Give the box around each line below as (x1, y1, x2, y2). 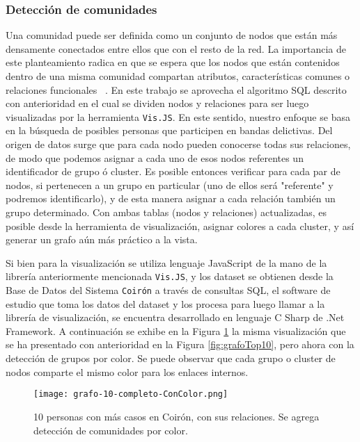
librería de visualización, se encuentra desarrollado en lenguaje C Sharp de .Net (6, 310, 345, 325)
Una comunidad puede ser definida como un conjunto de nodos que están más (6, 28, 338, 42)
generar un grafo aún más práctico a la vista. (6, 232, 198, 247)
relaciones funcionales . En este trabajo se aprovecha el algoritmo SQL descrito (6, 82, 347, 97)
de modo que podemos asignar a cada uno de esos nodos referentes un (6, 150, 304, 165)
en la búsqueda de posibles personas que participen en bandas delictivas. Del (6, 123, 333, 138)
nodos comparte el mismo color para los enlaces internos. (6, 364, 249, 379)
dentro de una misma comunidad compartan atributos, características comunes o (6, 69, 350, 83)
